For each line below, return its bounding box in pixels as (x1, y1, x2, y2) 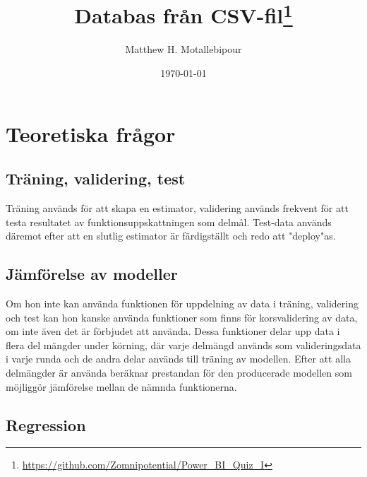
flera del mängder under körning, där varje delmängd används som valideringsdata (6, 337, 361, 352)
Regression (6, 413, 86, 435)
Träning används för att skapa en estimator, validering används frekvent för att (6, 201, 349, 216)
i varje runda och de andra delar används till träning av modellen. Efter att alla (6, 351, 351, 366)
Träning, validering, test (6, 167, 186, 189)
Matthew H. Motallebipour (125, 42, 242, 57)
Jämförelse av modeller (6, 263, 178, 285)
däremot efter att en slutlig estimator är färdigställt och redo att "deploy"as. (6, 228, 336, 243)
